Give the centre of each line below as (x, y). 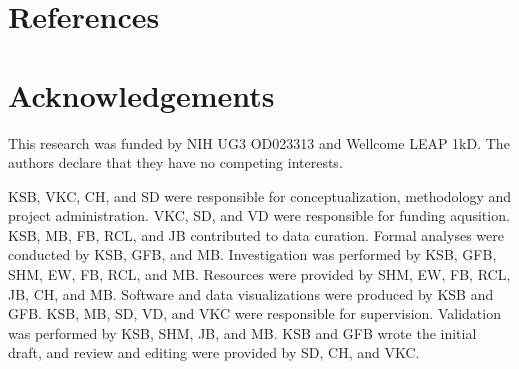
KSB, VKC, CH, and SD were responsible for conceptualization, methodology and (260, 195)
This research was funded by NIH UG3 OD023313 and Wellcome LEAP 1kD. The (259, 142)
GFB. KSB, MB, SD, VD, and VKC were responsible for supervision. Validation (254, 313)
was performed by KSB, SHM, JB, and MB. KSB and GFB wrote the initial (242, 332)
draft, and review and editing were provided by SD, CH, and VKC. (214, 352)
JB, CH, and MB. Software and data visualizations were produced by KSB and (251, 293)
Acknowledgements (141, 94)
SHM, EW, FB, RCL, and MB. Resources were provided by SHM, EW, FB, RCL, (259, 274)
